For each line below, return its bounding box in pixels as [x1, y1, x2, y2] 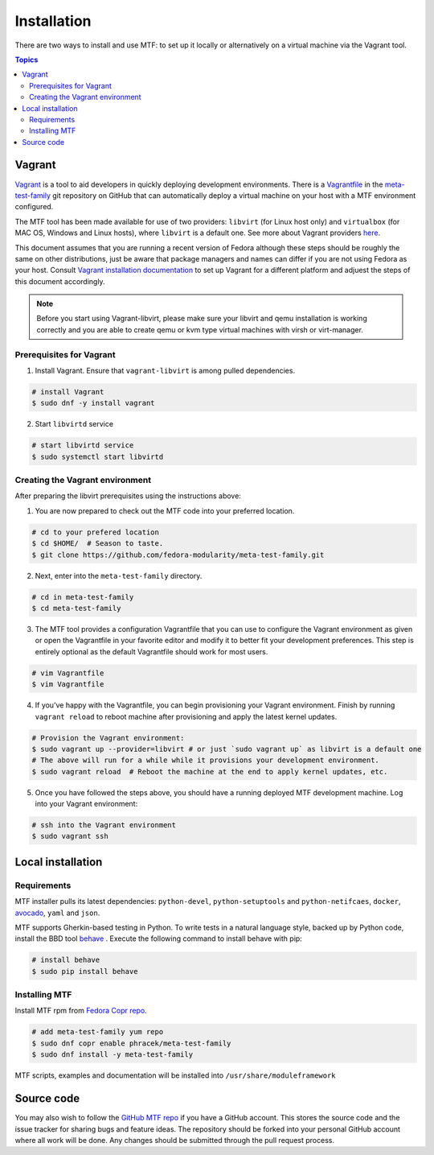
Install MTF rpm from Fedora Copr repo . [14, 1006, 148, 1016]
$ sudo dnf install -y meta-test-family [31, 1050, 193, 1059]
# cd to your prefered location [31, 527, 160, 537]
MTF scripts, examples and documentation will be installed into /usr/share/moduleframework [14, 1070, 337, 1080]
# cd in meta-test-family [31, 592, 134, 601]
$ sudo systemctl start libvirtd [31, 452, 164, 461]
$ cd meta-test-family [31, 604, 121, 613]
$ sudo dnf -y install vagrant [31, 398, 156, 408]
